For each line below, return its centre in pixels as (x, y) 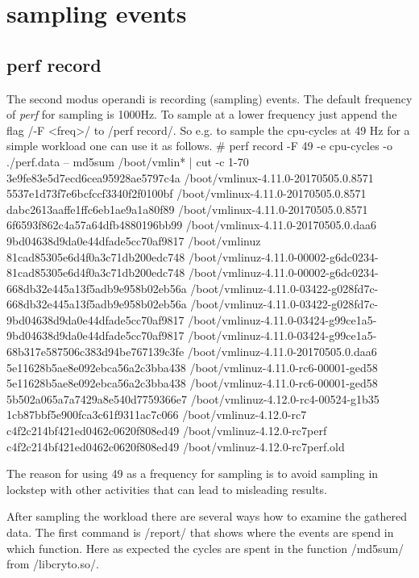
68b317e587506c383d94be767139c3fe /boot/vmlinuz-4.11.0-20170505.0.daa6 (192, 352)
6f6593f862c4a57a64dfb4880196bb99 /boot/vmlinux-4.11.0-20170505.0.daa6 (191, 225)
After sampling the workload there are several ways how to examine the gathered (207, 516)
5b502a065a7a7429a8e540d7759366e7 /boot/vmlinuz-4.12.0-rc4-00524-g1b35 (193, 398)
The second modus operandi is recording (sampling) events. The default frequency (209, 98)
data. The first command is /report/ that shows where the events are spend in (200, 532)
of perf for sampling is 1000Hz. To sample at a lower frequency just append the (202, 114)
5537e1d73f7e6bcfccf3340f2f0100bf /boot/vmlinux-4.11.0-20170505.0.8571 (187, 193)
